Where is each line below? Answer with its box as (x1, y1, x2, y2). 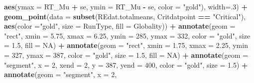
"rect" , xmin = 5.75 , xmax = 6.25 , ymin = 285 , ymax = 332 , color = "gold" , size (4, 30, 251, 41)
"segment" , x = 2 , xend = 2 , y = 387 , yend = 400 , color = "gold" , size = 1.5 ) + (4, 59, 248, 70)
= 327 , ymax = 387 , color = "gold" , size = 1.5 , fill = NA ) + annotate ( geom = (4, 49, 248, 60)
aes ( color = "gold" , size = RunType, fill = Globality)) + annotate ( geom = (4, 21, 236, 31)
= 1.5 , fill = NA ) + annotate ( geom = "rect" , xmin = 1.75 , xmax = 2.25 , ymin (4, 40, 248, 50)
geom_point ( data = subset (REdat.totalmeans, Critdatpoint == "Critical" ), (4, 11, 246, 21)
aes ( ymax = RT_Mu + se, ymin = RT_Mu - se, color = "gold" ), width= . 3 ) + (4, 1, 248, 11)
